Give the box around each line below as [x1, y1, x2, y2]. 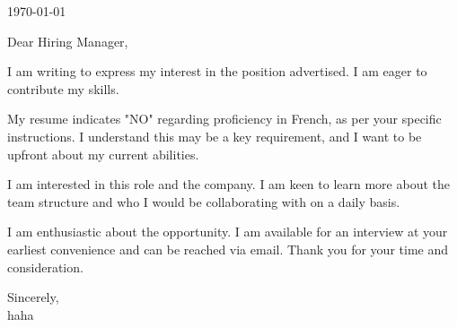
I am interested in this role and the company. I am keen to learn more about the [7, 175, 450, 194]
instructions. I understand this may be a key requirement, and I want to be [7, 126, 422, 145]
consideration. [7, 257, 83, 276]
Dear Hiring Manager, [7, 31, 128, 50]
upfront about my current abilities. [7, 144, 199, 163]
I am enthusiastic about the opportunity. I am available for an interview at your [7, 222, 448, 241]
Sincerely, [7, 288, 59, 306]
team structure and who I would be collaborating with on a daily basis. [7, 192, 400, 211]
